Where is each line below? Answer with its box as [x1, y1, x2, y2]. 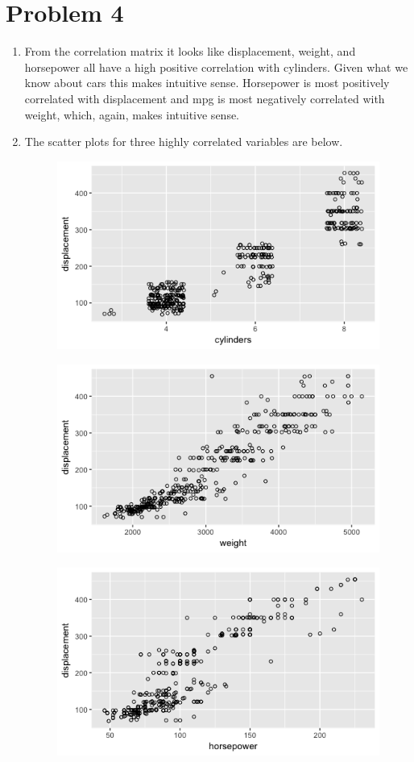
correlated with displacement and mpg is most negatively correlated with [24, 90, 385, 106]
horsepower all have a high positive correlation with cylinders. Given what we [24, 58, 408, 75]
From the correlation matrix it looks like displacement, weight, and [24, 43, 356, 60]
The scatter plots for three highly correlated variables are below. [24, 133, 343, 150]
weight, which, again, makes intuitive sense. [24, 106, 240, 123]
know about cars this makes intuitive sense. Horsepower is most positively [24, 74, 390, 91]
